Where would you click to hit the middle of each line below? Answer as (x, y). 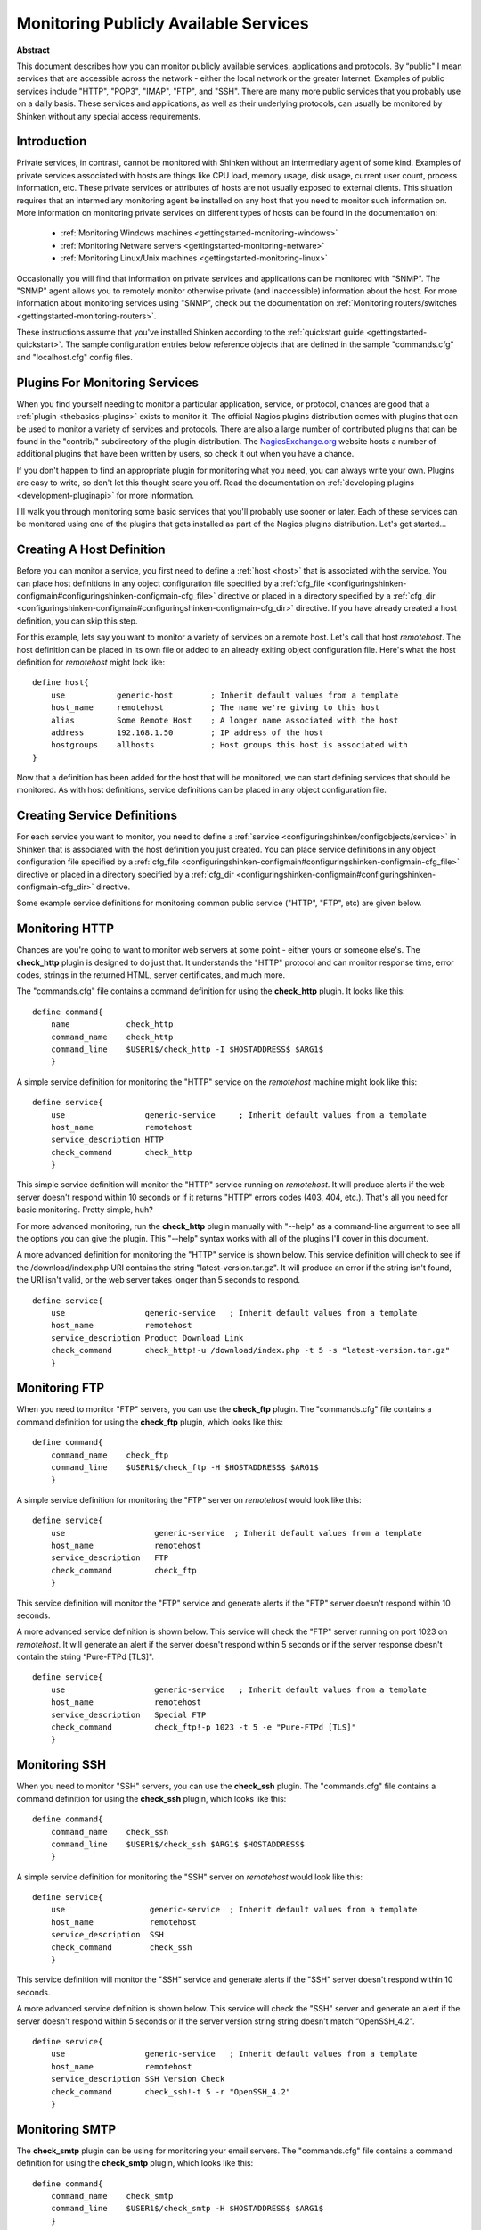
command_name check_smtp (112, 2196)
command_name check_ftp (110, 1455)
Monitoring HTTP (65, 929)
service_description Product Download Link (147, 1338)
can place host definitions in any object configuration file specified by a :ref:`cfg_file (171, 583)
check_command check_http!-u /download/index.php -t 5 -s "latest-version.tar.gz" (250, 1350)
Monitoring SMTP (66, 2129)
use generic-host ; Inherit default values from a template (224, 695)
